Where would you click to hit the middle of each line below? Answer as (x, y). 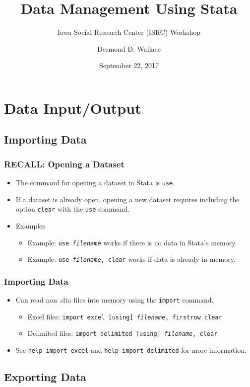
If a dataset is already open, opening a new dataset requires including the (127, 199)
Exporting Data (45, 377)
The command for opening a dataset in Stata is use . (95, 183)
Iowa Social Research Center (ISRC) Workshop (129, 32)
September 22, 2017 (129, 65)
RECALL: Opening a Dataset (64, 164)
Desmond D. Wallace (129, 48)
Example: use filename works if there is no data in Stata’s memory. (132, 242)
